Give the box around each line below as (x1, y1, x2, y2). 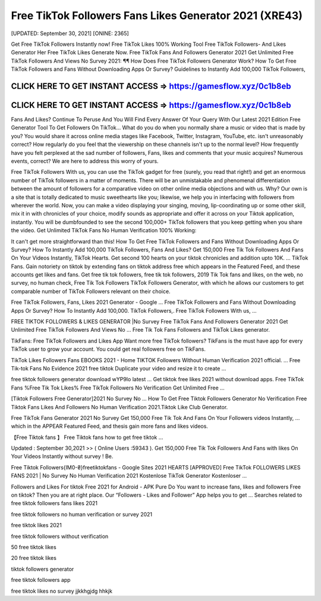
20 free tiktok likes (11, 555, 56, 562)
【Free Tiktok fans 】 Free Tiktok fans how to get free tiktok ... (11, 434, 163, 441)
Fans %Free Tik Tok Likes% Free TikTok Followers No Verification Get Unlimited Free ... (11, 384, 225, 391)
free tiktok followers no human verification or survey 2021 (11, 510, 153, 518)
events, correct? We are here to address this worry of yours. (11, 157, 159, 164)
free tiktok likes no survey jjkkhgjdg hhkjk (11, 587, 113, 594)
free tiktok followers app (11, 577, 71, 584)
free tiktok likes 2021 (11, 522, 62, 529)
